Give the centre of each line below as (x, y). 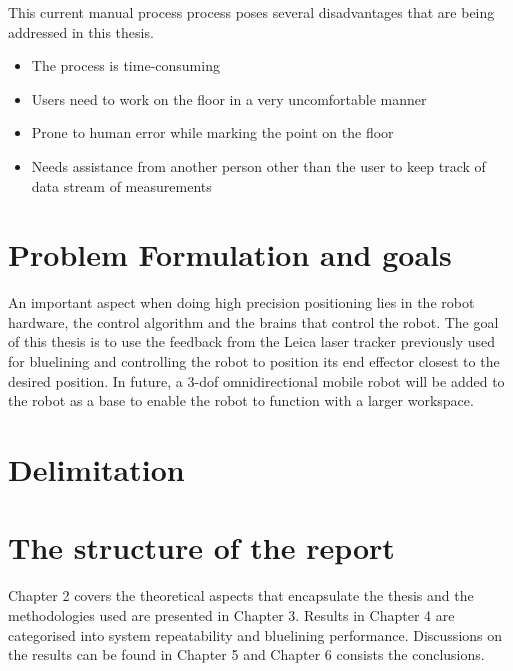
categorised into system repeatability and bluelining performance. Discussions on (255, 634)
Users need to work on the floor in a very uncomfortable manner (229, 98)
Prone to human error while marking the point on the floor (212, 132)
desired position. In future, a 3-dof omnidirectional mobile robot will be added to (256, 380)
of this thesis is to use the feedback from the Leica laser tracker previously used (252, 341)
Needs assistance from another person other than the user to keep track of (258, 165)
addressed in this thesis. (81, 31)
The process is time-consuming (125, 65)
